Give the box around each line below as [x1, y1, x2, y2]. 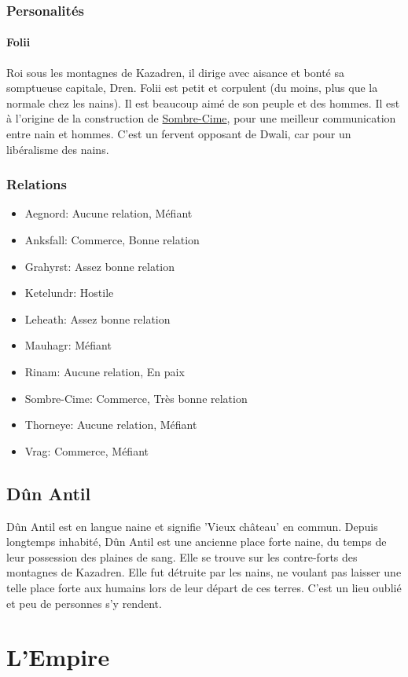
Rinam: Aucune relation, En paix [24, 363, 185, 379]
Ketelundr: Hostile [24, 284, 114, 301]
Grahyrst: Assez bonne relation [24, 258, 175, 274]
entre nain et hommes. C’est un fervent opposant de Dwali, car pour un [6, 126, 351, 142]
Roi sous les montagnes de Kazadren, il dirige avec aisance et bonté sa [6, 64, 344, 80]
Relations [6, 174, 67, 194]
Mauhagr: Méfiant [24, 337, 112, 353]
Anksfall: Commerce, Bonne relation [24, 232, 200, 248]
